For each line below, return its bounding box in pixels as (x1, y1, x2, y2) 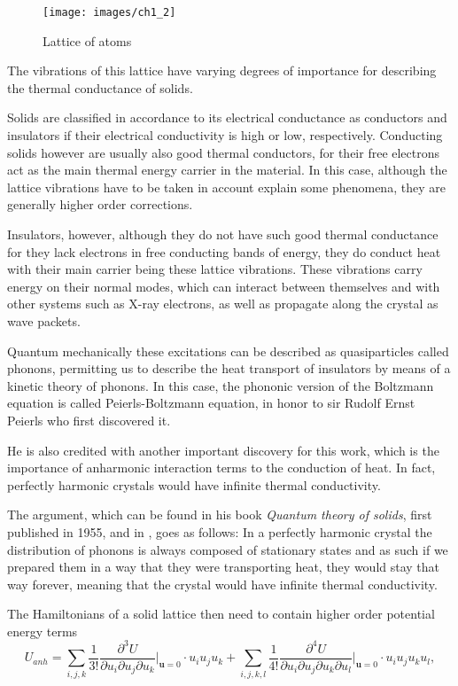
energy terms (7, 621, 78, 640)
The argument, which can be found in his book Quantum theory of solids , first (7, 505, 432, 524)
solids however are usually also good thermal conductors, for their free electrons (7, 143, 440, 161)
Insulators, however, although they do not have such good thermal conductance (7, 225, 439, 243)
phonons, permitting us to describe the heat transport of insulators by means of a (7, 359, 451, 378)
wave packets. (7, 311, 81, 330)
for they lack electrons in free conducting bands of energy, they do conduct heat (7, 242, 441, 261)
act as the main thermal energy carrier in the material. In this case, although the (7, 160, 447, 179)
